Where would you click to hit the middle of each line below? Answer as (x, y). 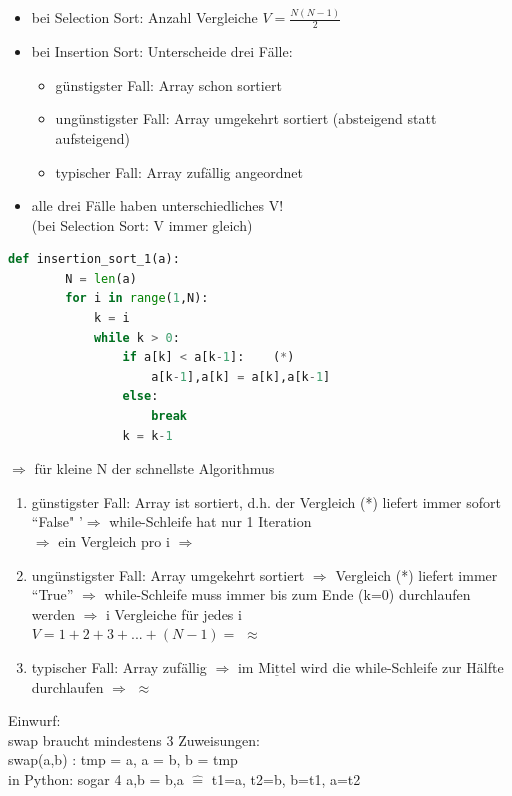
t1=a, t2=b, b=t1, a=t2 (286, 778)
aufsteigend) (92, 137)
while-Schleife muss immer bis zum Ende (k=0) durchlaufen (287, 594)
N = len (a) (101, 278)
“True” (52, 594)
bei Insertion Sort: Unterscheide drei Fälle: (162, 51)
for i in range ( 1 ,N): (137, 298)
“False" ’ (57, 521)
